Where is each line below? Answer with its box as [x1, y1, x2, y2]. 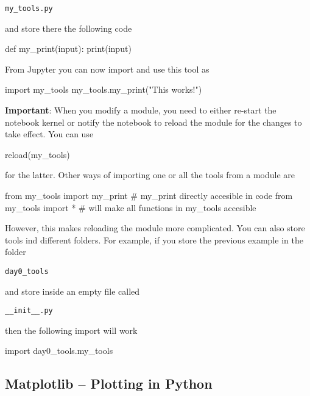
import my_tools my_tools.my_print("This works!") [5, 83, 202, 96]
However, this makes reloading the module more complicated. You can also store [5, 221, 305, 234]
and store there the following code [5, 21, 132, 34]
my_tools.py [5, 4, 53, 13]
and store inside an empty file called [5, 284, 140, 297]
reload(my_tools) [5, 148, 70, 160]
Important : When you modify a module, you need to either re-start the [5, 104, 277, 117]
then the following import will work [5, 323, 138, 336]
